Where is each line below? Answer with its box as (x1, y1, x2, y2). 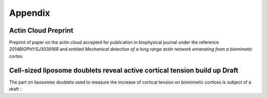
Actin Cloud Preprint (9, 26, 74, 35)
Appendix (9, 7, 50, 18)
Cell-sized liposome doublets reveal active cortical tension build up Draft (9, 66, 238, 74)
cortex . (9, 53, 24, 59)
